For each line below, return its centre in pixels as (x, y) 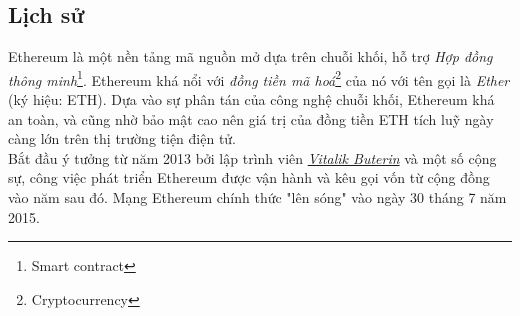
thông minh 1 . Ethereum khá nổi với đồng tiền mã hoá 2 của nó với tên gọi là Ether (259, 78)
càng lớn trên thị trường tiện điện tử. (122, 138)
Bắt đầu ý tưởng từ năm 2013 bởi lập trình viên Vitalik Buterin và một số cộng (252, 157)
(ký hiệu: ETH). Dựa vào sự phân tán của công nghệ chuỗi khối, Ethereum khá (251, 99)
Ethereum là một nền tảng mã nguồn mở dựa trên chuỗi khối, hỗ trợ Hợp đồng (250, 56)
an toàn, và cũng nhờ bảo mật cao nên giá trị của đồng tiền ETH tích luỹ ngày (251, 118)
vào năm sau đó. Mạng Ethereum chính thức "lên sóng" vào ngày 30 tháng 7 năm (257, 197)
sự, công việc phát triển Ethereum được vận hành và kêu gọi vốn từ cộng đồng (249, 177)
